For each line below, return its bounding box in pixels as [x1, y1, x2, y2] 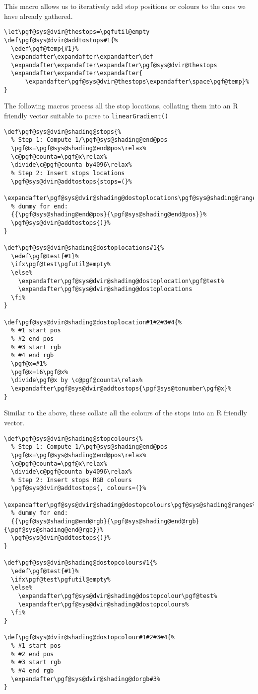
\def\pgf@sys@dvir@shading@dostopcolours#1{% [4, 559, 157, 567]
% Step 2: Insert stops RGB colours [11, 476, 132, 484]
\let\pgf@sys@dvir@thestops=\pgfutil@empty [4, 28, 150, 36]
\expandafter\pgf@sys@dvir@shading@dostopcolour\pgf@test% [18, 593, 217, 599]
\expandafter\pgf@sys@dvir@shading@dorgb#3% [11, 675, 160, 683]
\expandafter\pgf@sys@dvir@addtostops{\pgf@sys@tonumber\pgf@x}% [11, 385, 232, 393]
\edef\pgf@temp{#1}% [11, 45, 79, 52]
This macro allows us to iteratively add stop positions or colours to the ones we [4, 1, 246, 11]
